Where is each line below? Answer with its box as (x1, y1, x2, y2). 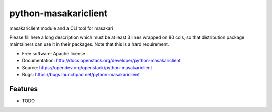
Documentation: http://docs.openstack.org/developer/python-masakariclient (22, 58, 181, 64)
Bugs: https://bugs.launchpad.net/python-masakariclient (22, 71, 140, 77)
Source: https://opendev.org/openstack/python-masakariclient (22, 64, 152, 70)
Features (9, 84, 38, 93)
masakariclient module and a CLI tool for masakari (9, 25, 113, 31)
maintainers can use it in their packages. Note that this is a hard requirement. (9, 41, 169, 47)
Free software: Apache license (22, 50, 86, 56)
